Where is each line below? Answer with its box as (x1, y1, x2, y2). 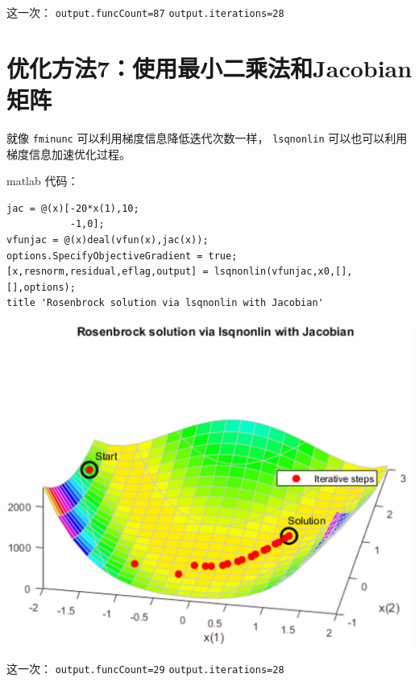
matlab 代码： (6, 172, 79, 189)
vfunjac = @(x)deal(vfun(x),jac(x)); (6, 234, 209, 246)
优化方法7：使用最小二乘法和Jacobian (6, 51, 413, 84)
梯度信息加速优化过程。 (6, 145, 131, 162)
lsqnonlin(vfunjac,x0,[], (214, 266, 353, 278)
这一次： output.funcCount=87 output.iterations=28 (6, 4, 284, 20)
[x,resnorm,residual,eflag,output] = (6, 266, 209, 278)
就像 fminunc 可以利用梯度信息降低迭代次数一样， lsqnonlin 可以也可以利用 (6, 129, 408, 146)
